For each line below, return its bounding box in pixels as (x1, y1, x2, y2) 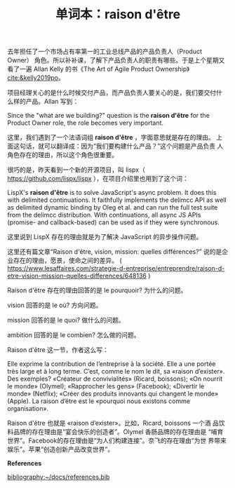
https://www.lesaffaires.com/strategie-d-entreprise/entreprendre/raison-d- (7, 264, 225, 273)
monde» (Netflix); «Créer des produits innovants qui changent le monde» (7, 390, 219, 398)
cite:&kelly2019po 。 (7, 74, 65, 82)
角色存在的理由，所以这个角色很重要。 (7, 151, 118, 159)
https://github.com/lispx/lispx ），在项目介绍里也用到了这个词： (7, 175, 189, 183)
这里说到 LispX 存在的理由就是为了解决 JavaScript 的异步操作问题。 (7, 233, 203, 241)
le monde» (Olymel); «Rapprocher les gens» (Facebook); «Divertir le (7, 382, 205, 391)
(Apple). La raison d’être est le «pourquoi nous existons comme (7, 397, 191, 405)
